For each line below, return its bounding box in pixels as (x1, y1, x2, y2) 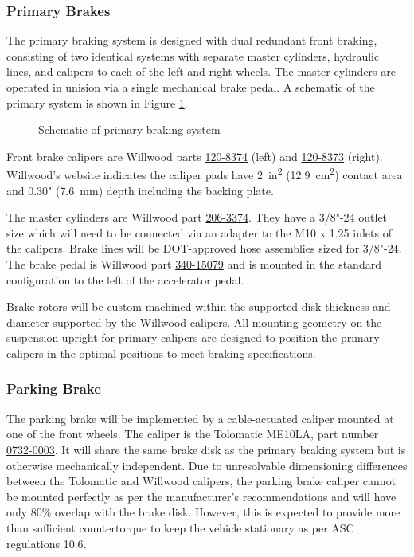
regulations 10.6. (6, 535, 87, 551)
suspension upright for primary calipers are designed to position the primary (6, 329, 380, 346)
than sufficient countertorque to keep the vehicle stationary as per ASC (6, 519, 354, 535)
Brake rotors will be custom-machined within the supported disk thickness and (6, 298, 391, 315)
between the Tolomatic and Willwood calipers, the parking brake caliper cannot (6, 473, 396, 489)
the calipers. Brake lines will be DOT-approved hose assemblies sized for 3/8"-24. (6, 240, 402, 257)
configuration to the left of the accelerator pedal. (6, 271, 244, 288)
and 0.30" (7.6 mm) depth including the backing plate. (6, 182, 274, 198)
